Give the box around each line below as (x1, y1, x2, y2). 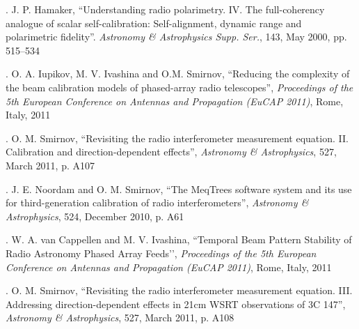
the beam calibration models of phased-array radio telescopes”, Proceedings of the (6, 79, 353, 94)
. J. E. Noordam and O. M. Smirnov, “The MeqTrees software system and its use (6, 181, 352, 196)
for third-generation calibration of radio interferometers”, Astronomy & (6, 195, 309, 210)
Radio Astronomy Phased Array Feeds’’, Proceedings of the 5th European (6, 245, 317, 260)
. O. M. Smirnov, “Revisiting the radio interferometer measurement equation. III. (6, 283, 353, 298)
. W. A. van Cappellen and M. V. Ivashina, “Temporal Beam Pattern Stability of (6, 232, 352, 247)
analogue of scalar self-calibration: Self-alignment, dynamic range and (6, 15, 302, 30)
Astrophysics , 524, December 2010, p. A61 (6, 208, 184, 223)
